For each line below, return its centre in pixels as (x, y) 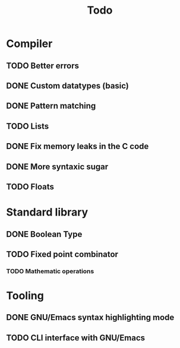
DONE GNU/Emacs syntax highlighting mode (90, 317)
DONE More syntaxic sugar (57, 167)
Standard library (47, 212)
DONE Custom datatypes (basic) (68, 86)
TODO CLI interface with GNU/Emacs (76, 338)
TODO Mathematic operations (50, 271)
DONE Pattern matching (51, 106)
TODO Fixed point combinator (62, 254)
